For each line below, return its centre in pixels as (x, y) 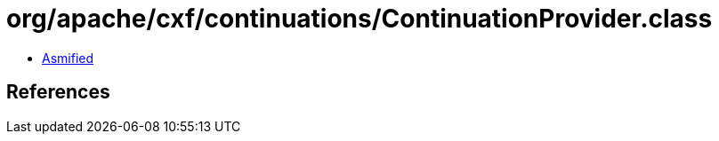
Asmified (68, 58)
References (58, 92)
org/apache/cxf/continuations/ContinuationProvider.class (359, 19)
